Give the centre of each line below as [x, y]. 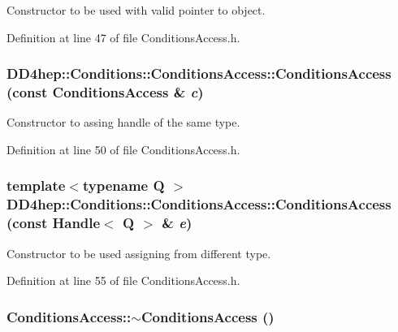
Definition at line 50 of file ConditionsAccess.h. [123, 149]
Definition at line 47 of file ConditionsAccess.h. [123, 37]
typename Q [123, 185]
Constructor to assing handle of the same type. [123, 122]
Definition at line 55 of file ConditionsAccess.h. [123, 280]
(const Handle [54, 223]
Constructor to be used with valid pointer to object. [136, 10]
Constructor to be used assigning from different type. [139, 253]
